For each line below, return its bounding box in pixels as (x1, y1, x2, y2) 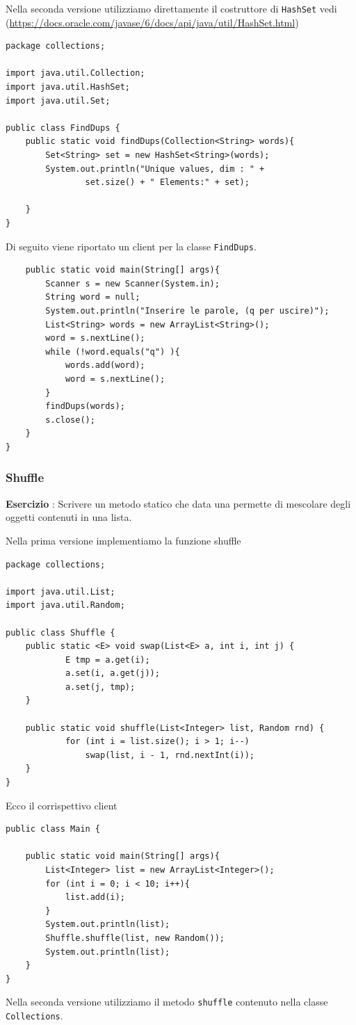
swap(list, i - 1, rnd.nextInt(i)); (85, 750, 254, 760)
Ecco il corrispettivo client (6, 798, 118, 812)
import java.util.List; (6, 586, 115, 597)
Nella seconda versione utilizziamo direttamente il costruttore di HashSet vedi (6, 1, 337, 15)
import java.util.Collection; (6, 68, 145, 79)
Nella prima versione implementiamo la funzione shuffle (6, 533, 241, 547)
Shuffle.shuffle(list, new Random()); (45, 933, 225, 943)
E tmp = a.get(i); (65, 654, 150, 665)
